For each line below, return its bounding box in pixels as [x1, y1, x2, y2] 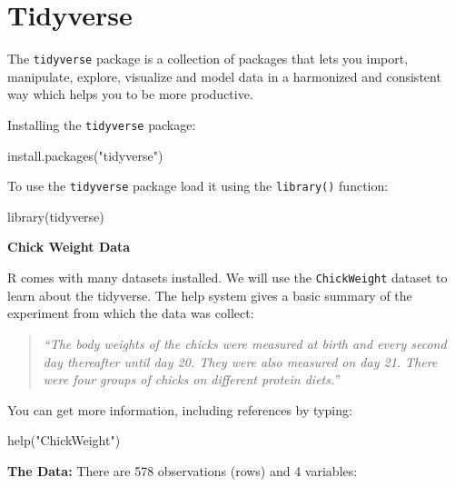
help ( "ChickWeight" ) [7, 431, 121, 450]
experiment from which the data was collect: [7, 303, 254, 323]
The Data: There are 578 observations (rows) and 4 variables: [7, 461, 358, 480]
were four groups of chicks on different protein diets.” [43, 370, 340, 389]
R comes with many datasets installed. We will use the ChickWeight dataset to [7, 268, 448, 287]
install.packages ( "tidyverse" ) [7, 145, 163, 164]
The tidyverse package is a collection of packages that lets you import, [7, 49, 409, 68]
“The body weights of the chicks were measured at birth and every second [43, 333, 447, 353]
